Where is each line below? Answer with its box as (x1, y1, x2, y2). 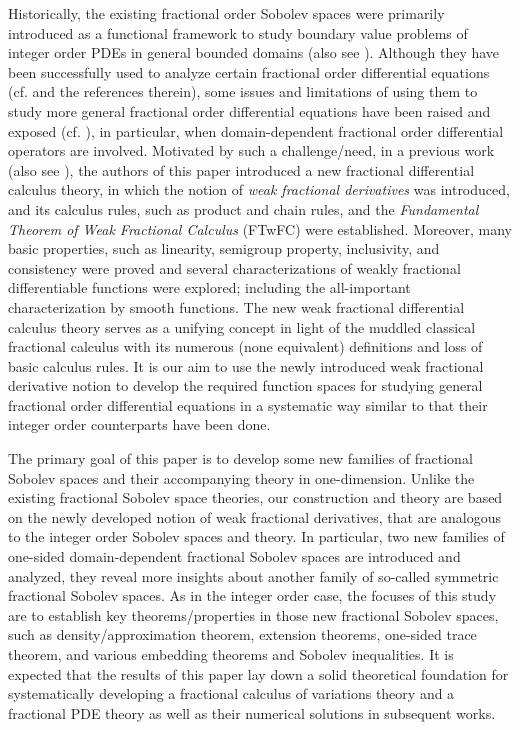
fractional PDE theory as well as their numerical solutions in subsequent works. (8, 702, 496, 723)
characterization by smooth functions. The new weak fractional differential (8, 296, 465, 317)
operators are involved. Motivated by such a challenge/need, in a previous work (8, 140, 495, 161)
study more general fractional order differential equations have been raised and (8, 100, 491, 121)
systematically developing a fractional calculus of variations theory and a (8, 683, 455, 704)
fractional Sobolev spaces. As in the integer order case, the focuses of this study (8, 585, 497, 606)
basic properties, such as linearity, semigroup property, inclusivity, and (8, 238, 440, 259)
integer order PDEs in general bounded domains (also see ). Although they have (8, 42, 500, 63)
